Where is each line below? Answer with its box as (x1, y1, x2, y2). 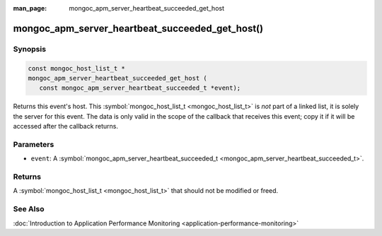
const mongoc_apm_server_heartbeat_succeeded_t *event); (39, 84, 241, 92)
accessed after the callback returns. (13, 122, 119, 131)
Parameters (13, 139, 54, 149)
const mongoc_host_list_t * (28, 64, 125, 72)
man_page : (13, 4, 47, 12)
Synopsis (13, 44, 46, 54)
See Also (13, 204, 45, 214)
